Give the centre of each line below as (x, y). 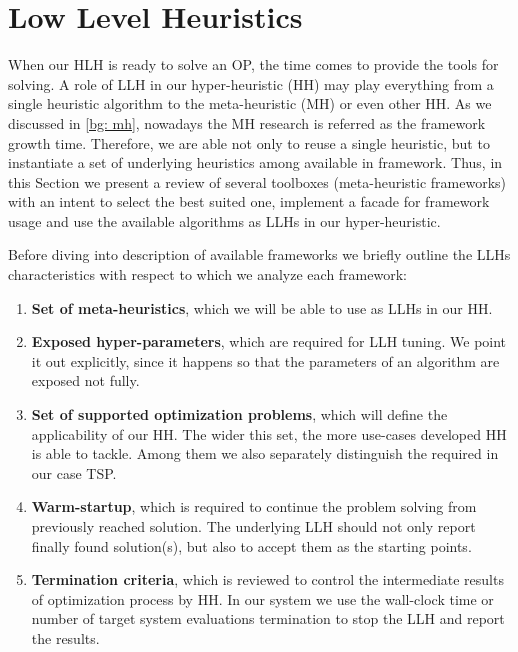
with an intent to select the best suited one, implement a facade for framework (249, 201)
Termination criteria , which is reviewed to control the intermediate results (267, 579)
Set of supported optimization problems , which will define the (239, 414)
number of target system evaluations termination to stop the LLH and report (268, 618)
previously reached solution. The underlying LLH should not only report (253, 526)
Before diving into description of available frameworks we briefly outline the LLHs (259, 254)
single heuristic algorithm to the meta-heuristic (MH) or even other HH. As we (250, 103)
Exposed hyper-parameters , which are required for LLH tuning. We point (269, 341)
